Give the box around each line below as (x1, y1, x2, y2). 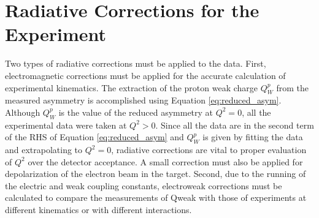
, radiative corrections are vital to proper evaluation (111, 143, 307, 156)
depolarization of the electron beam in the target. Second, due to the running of (5, 167, 306, 180)
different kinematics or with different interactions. (5, 203, 192, 216)
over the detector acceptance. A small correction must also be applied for (28, 155, 303, 168)
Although (5, 105, 40, 118)
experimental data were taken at (5, 118, 127, 131)
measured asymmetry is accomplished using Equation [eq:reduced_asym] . (5, 94, 282, 107)
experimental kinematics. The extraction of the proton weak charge (5, 81, 258, 94)
